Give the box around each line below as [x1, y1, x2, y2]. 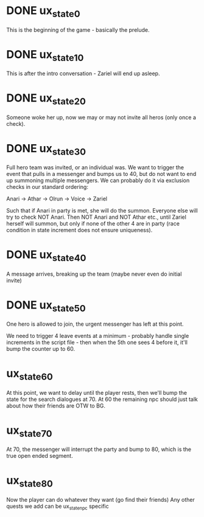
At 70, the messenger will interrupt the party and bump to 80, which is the [6, 446, 192, 453]
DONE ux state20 [6, 91, 86, 107]
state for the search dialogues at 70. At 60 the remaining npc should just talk [6, 395, 198, 403]
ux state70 [6, 423, 53, 439]
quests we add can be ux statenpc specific [6, 502, 109, 511]
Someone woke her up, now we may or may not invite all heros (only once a [6, 114, 196, 121]
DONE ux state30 [6, 141, 86, 158]
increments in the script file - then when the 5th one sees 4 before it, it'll [6, 339, 188, 346]
